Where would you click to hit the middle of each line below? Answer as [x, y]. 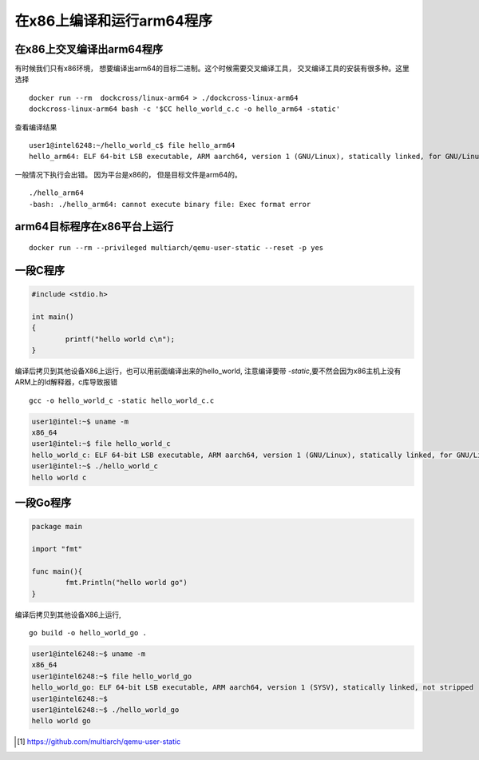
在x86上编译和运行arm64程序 [114, 21]
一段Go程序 [43, 503]
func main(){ [57, 571]
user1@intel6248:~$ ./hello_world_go [105, 710]
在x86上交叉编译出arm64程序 [89, 49]
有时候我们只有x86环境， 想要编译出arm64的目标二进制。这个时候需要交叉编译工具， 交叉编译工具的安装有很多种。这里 [212, 69]
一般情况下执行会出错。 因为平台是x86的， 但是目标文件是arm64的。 [129, 174]
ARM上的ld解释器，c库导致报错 [66, 382]
